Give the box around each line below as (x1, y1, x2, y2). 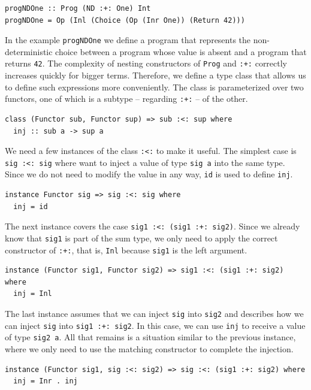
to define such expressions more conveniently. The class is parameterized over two (5, 80, 304, 93)
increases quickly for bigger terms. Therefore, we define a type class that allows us (5, 69, 306, 81)
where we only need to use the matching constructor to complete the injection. (5, 343, 294, 355)
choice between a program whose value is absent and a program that (55, 45, 307, 58)
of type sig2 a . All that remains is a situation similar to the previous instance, (5, 331, 296, 343)
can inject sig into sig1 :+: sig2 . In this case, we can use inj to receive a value (5, 319, 306, 331)
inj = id (13, 202, 48, 211)
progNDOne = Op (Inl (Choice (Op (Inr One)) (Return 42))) (5, 16, 245, 25)
